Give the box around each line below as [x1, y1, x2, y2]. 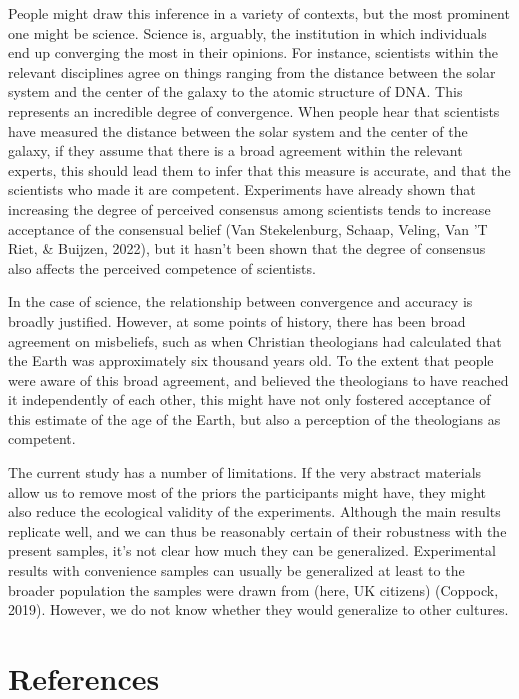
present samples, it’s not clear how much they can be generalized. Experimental [8, 540, 496, 561]
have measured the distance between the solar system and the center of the [8, 120, 468, 141]
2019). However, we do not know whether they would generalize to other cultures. [8, 599, 509, 620]
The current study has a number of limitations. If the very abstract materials [8, 462, 482, 483]
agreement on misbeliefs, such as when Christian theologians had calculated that [8, 330, 502, 351]
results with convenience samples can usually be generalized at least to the [8, 560, 465, 581]
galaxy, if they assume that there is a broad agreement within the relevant [8, 140, 463, 161]
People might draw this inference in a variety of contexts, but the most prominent [8, 3, 510, 23]
